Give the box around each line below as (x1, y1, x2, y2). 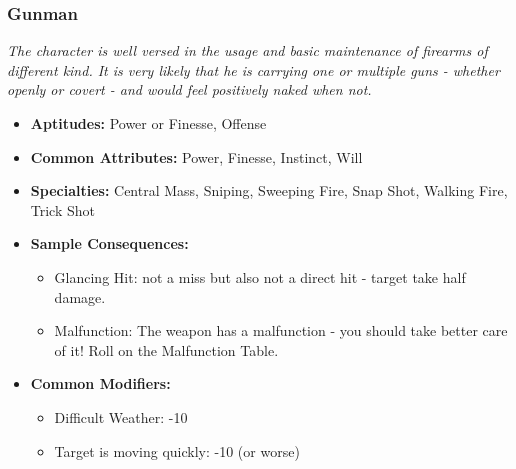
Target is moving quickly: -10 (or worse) (54, 440, 300, 461)
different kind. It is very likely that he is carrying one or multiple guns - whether (7, 59, 500, 80)
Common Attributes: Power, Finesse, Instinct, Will (30, 146, 363, 167)
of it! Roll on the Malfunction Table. (54, 339, 279, 360)
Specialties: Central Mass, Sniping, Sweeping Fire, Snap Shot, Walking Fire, (30, 180, 508, 201)
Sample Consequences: (30, 233, 189, 254)
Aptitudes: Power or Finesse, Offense (30, 113, 267, 133)
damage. (54, 286, 106, 307)
